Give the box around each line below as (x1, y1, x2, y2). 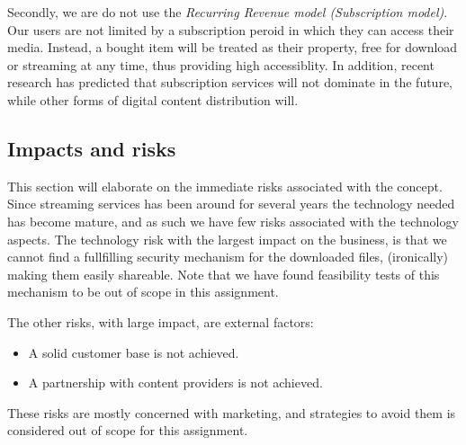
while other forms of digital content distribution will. (7, 90, 299, 109)
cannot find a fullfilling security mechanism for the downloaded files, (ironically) (7, 247, 449, 266)
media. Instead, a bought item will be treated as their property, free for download (7, 38, 458, 57)
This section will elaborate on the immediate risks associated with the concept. (7, 176, 443, 195)
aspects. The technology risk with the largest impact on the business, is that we (7, 229, 447, 248)
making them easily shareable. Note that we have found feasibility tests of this (7, 264, 440, 283)
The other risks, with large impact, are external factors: (7, 312, 314, 331)
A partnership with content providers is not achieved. (28, 373, 323, 392)
